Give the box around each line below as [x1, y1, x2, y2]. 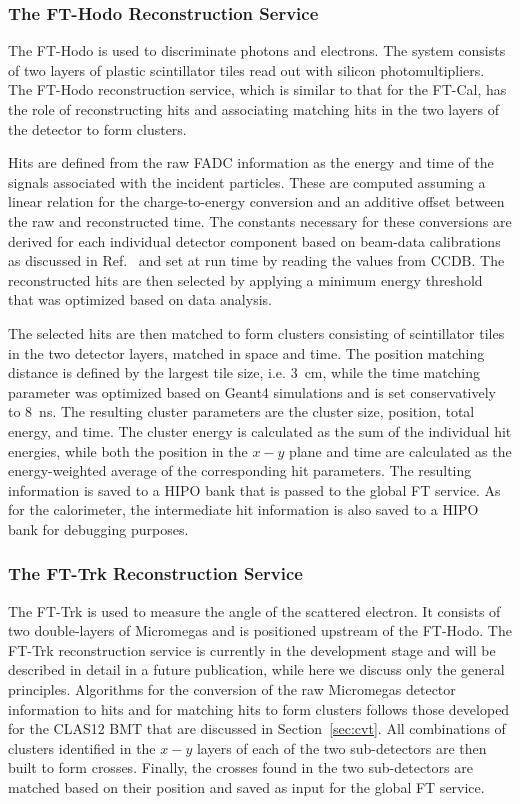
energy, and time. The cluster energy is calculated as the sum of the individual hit [8, 420, 512, 441]
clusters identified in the [8, 737, 156, 758]
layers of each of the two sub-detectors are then [196, 737, 487, 758]
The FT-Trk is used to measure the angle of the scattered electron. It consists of [8, 600, 501, 621]
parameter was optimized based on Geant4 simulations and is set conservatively [8, 381, 496, 402]
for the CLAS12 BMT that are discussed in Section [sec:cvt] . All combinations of [8, 718, 506, 739]
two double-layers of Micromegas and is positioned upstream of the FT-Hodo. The [8, 620, 512, 641]
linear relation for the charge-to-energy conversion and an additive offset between [8, 191, 505, 212]
